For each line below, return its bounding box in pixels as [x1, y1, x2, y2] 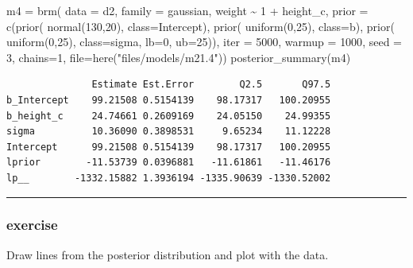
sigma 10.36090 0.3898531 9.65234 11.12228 [6, 126, 331, 138]
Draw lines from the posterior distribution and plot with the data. [6, 246, 329, 262]
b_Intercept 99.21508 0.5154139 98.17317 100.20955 [6, 94, 331, 106]
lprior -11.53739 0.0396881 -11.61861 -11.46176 [6, 157, 331, 169]
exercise [6, 215, 58, 235]
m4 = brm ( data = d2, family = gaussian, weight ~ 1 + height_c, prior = [6, 2, 369, 18]
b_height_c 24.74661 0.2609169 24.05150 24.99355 [6, 110, 331, 122]
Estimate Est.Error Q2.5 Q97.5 [91, 79, 331, 91]
